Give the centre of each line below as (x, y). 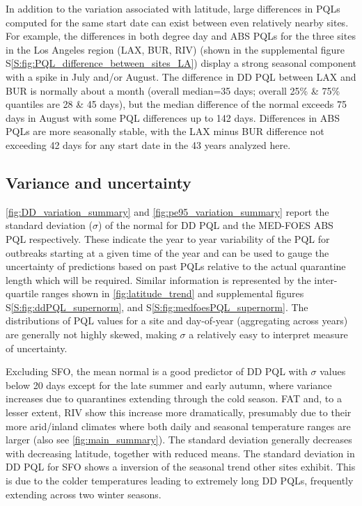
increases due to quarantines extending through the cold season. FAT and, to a (174, 398)
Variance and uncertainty (99, 182)
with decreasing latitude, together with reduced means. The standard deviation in (180, 453)
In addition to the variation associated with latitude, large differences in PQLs (173, 8)
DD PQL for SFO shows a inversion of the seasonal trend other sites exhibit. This (181, 467)
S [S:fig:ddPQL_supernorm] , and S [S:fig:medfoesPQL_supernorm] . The (157, 307)
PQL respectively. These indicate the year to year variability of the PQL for (168, 238)
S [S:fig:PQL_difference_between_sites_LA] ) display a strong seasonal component (181, 63)
